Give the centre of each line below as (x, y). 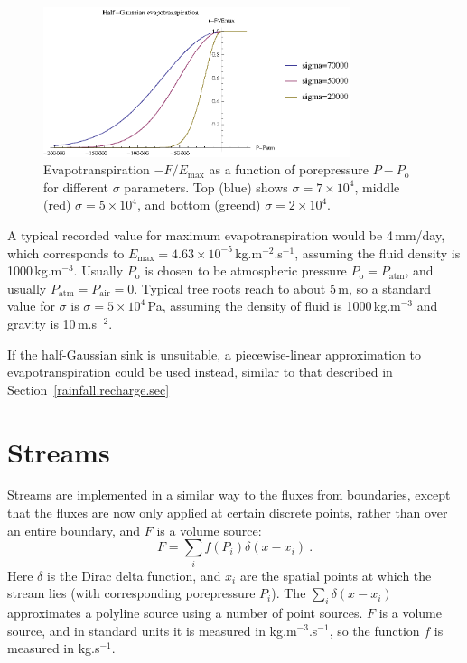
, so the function (374, 630)
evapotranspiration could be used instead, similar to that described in (200, 372)
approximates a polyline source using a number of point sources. (185, 612)
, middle (377, 187)
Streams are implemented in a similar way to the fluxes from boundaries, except (229, 495)
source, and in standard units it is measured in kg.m (152, 630)
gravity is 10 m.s (52, 323)
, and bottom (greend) (199, 205)
